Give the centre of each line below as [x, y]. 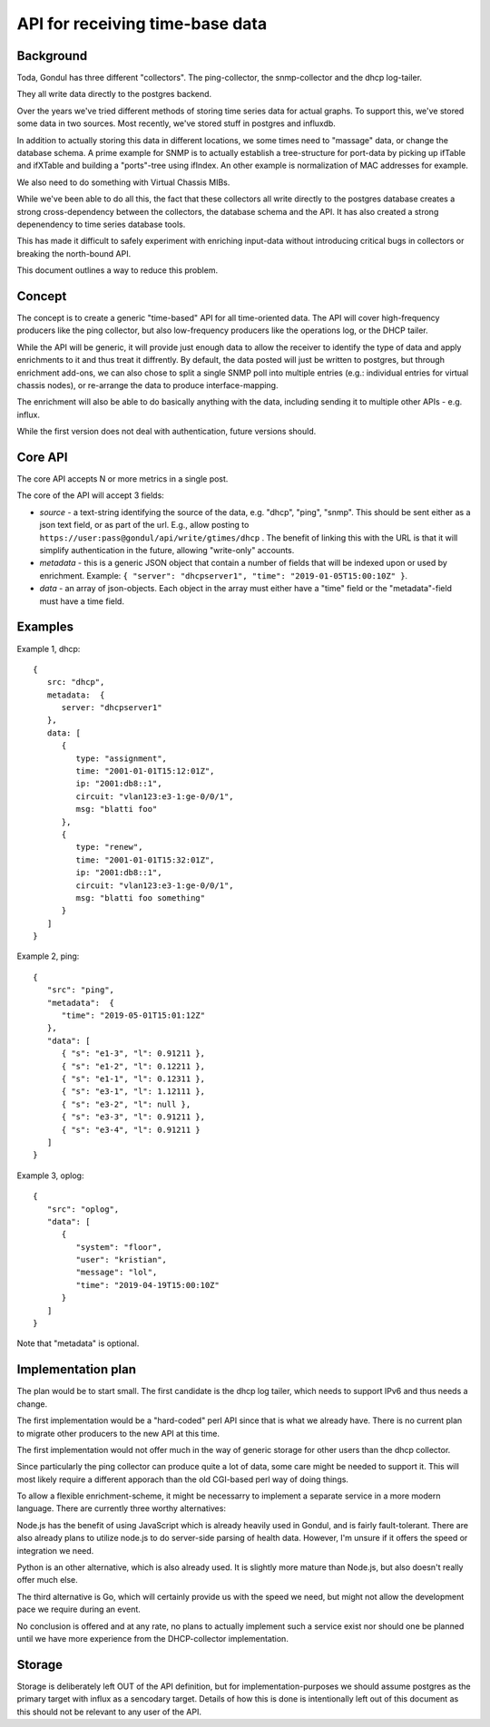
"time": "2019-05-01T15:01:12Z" [133, 1015]
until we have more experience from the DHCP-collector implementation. [153, 1638]
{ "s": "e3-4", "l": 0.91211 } [131, 1130]
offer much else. [48, 1580]
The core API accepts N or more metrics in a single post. [122, 479]
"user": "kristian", [122, 1260]
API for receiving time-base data [142, 24]
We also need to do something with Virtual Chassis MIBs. [123, 182]
